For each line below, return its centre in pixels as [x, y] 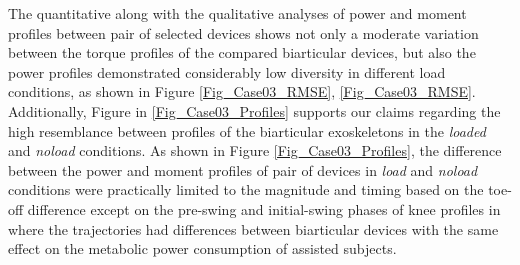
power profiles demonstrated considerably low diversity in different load [227, 71]
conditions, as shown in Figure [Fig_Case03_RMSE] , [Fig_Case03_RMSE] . [242, 91]
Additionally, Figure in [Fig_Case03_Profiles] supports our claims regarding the [254, 110]
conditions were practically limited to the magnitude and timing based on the [246, 189]
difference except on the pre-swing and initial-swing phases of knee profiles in [264, 208]
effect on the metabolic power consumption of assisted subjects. [202, 248]
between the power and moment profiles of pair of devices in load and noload [243, 169]
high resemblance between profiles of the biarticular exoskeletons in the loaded [247, 130]
